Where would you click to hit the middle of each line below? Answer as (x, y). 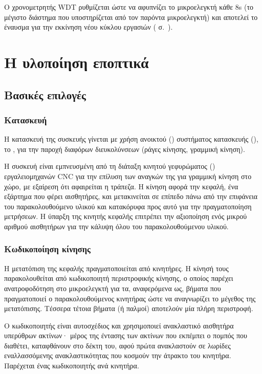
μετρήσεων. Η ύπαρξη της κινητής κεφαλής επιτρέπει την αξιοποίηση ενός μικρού (126, 216)
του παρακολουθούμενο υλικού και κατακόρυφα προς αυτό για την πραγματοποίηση (128, 206)
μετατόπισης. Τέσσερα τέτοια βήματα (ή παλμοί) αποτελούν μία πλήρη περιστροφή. (129, 308)
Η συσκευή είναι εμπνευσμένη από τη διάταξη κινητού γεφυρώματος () (110, 166)
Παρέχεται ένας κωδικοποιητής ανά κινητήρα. (72, 366)
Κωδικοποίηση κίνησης (47, 249)
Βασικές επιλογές (45, 94)
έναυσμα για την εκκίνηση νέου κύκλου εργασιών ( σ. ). (89, 27)
